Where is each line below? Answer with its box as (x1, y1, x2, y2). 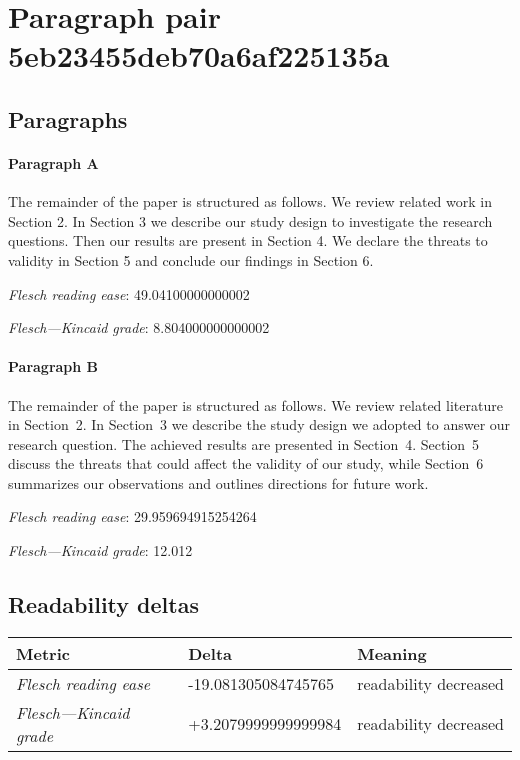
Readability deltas (8, 589, 199, 620)
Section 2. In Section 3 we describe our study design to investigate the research (8, 210, 493, 231)
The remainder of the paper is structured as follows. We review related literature (8, 394, 503, 415)
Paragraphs (8, 103, 128, 134)
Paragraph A (8, 152, 99, 173)
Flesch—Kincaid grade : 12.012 (8, 540, 193, 561)
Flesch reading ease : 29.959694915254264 (8, 506, 257, 527)
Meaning (357, 641, 427, 665)
